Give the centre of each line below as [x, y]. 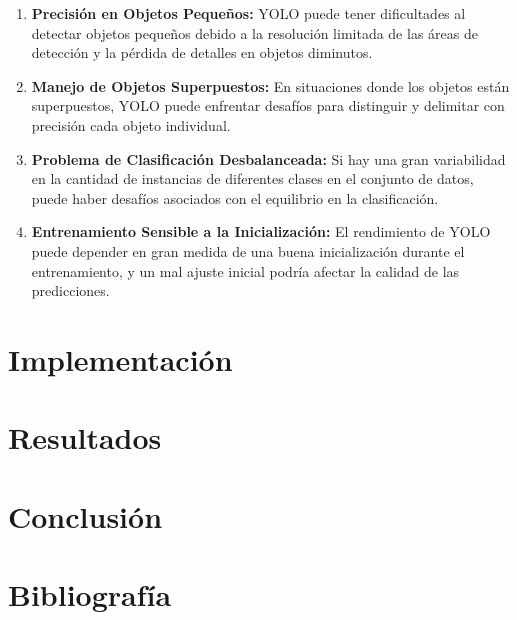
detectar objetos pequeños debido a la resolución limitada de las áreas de [254, 32]
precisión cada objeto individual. [131, 124]
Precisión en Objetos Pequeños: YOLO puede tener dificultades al [248, 13]
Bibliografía [90, 594]
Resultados [85, 437]
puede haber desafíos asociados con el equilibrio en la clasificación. [235, 197]
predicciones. [70, 290]
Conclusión [85, 515]
